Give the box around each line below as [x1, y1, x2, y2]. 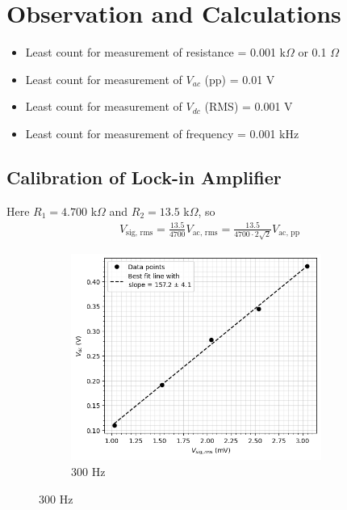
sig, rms [126, 229, 153, 238]
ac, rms [192, 229, 218, 238]
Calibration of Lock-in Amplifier [6, 164, 282, 189]
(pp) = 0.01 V [204, 70, 275, 87]
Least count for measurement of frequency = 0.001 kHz [25, 124, 299, 141]
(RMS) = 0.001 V [204, 98, 293, 115]
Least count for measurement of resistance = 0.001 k [25, 44, 286, 61]
